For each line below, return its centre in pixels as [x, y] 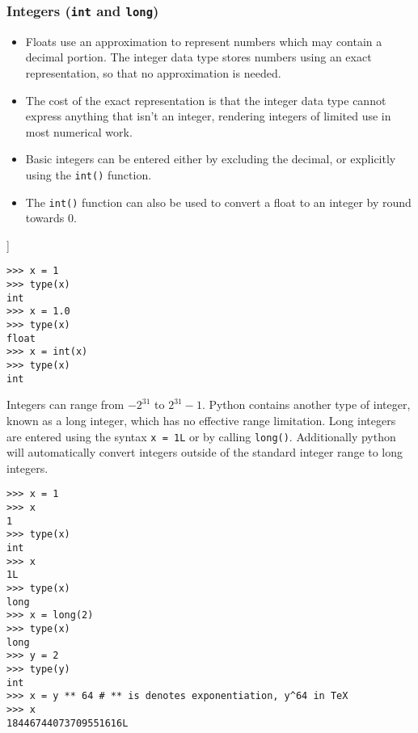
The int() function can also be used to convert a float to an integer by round [218, 202]
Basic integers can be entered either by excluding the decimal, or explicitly [211, 159]
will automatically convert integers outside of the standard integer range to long [205, 452]
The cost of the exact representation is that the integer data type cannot [206, 100]
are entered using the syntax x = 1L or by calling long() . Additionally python [201, 436]
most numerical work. [79, 131]
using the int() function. [89, 174]
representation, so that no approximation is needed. [153, 72]
